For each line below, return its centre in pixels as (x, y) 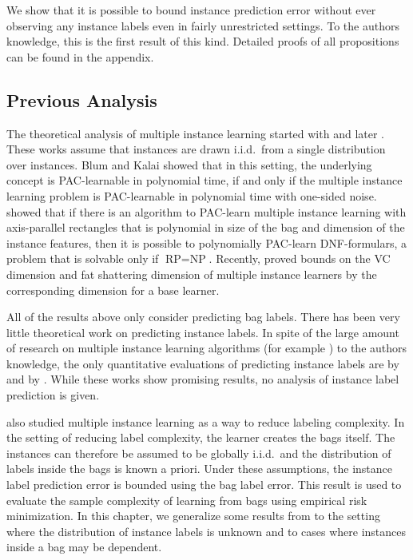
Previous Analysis (82, 99)
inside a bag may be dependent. (84, 547)
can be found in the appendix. (80, 56)
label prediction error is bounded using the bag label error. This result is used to (204, 485)
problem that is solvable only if (83, 258)
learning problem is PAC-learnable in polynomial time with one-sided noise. (192, 195)
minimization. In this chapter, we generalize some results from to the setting (193, 516)
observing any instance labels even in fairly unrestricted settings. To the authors (203, 25)
